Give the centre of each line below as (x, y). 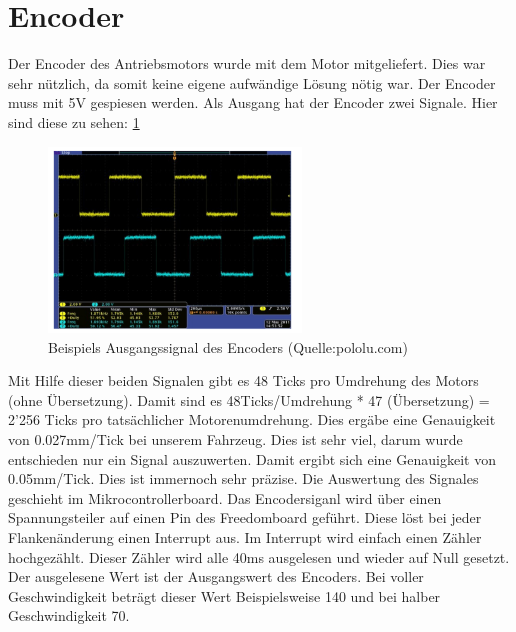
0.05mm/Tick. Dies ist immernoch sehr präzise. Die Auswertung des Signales (243, 478)
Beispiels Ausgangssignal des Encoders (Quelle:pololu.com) (228, 346)
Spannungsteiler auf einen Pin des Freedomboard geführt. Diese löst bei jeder (245, 517)
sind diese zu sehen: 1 (74, 121)
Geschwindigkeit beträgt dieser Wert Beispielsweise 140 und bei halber (224, 595)
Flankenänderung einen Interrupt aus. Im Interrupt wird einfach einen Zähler (245, 536)
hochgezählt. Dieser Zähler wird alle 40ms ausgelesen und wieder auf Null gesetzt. (259, 556)
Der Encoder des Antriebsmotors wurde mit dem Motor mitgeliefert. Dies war (247, 63)
